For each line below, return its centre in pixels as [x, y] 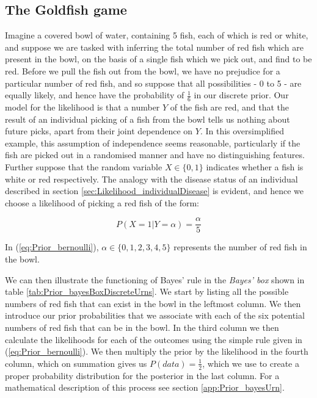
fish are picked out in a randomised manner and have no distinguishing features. [155, 155]
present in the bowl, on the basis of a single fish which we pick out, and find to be [158, 59]
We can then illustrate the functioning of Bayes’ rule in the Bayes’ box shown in [155, 279]
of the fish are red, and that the [230, 107]
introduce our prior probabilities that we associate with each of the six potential [155, 315]
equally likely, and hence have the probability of [95, 95]
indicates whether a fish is [255, 166]
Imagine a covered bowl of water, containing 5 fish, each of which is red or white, [157, 35]
